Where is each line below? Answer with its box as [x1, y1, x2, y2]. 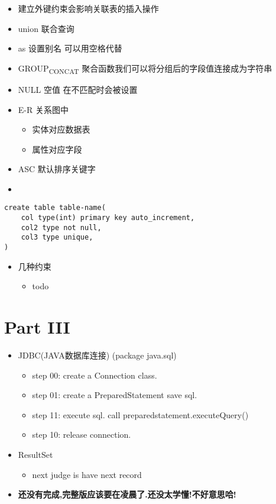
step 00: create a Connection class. [32, 369, 157, 381]
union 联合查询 [18, 22, 74, 34]
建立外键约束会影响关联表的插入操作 [18, 2, 159, 14]
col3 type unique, [21, 233, 93, 242]
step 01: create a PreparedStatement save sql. [32, 389, 197, 401]
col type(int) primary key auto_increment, [21, 214, 195, 222]
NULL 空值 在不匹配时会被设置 [18, 83, 138, 95]
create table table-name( [4, 203, 106, 212]
